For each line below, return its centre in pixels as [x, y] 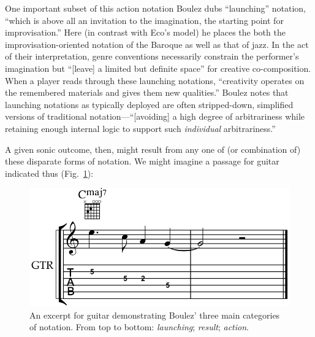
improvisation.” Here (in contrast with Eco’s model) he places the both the [145, 32]
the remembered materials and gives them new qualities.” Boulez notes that [147, 92]
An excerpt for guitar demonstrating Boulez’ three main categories [155, 315]
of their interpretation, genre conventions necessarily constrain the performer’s [152, 56]
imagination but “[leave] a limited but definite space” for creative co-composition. [158, 68]
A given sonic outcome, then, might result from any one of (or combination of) [153, 149]
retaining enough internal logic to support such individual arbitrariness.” [140, 128]
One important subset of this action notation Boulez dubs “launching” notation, [155, 8]
